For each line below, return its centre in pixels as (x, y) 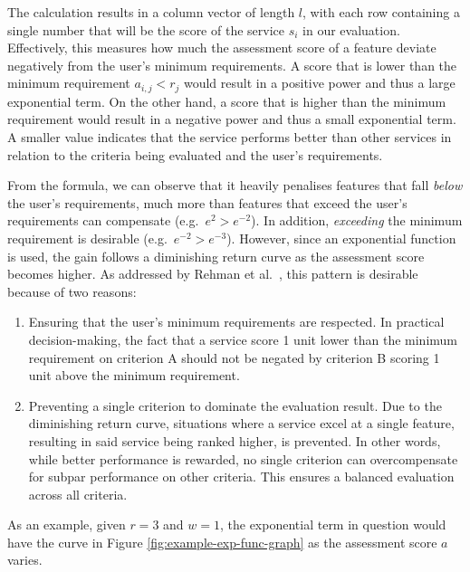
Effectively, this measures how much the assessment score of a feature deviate (222, 48)
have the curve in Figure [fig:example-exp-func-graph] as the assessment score (222, 542)
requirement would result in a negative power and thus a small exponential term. (232, 119)
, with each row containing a (381, 12)
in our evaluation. (351, 29)
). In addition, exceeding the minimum (357, 220)
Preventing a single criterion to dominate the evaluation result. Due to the (235, 405)
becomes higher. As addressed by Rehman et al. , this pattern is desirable (213, 274)
